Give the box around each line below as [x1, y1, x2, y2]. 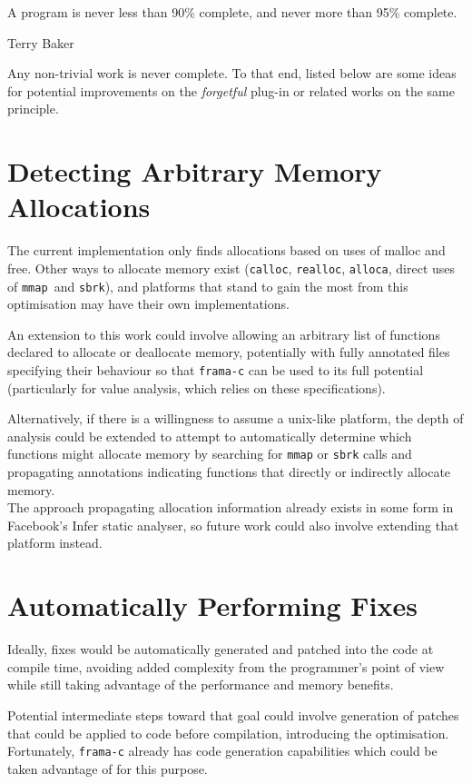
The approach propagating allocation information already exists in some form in [7, 498, 454, 517]
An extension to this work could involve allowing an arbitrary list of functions [7, 324, 440, 343]
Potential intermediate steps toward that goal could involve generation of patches [7, 705, 459, 724]
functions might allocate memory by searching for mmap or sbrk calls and [7, 444, 412, 463]
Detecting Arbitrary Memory [7, 153, 382, 190]
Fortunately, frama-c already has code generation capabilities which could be [7, 741, 438, 760]
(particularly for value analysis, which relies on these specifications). [7, 378, 386, 397]
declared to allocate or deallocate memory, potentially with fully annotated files [7, 342, 450, 362]
